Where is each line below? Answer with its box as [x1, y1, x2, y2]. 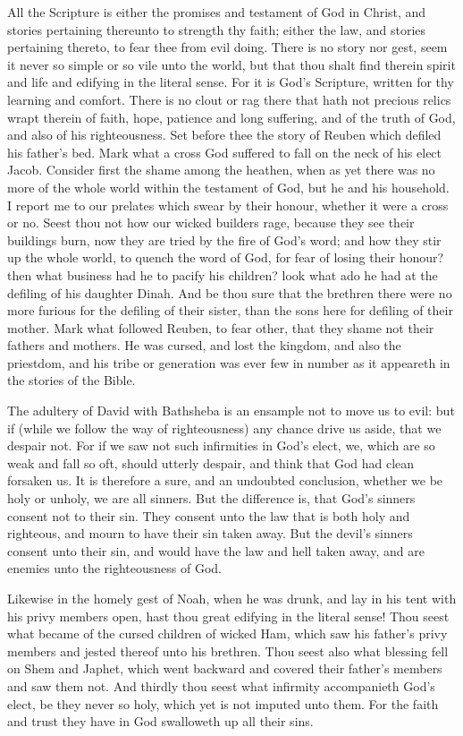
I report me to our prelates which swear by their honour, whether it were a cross [7, 195, 449, 214]
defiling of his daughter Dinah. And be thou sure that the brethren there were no [7, 283, 452, 302]
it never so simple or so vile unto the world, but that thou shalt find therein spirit [7, 55, 456, 73]
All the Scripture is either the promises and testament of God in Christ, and [7, 3, 426, 21]
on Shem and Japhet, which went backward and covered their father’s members [7, 659, 442, 678]
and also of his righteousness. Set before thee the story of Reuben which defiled [7, 125, 442, 144]
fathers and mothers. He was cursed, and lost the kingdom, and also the [7, 336, 401, 355]
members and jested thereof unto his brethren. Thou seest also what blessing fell [7, 641, 449, 660]
